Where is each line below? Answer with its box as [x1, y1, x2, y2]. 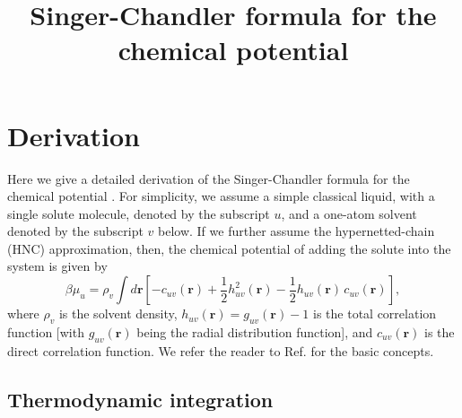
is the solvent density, [58, 304, 178, 323]
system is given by [7, 257, 108, 275]
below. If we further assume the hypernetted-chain [158, 222, 435, 240]
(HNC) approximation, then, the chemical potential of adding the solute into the [7, 239, 451, 257]
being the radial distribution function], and [136, 322, 373, 341]
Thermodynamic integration [7, 385, 274, 413]
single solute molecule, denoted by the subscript [7, 204, 270, 222]
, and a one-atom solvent [281, 204, 417, 222]
